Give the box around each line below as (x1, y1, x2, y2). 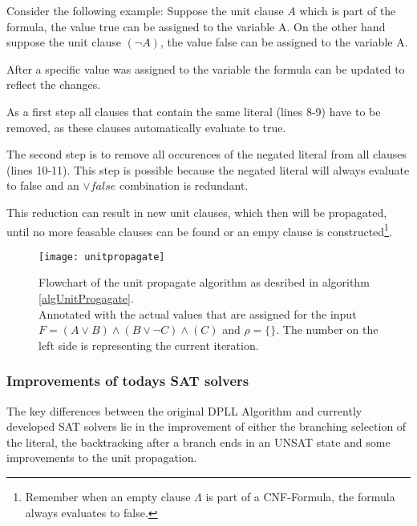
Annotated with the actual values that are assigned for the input (38, 305, 357, 322)
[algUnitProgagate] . (38, 290, 134, 307)
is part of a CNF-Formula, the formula (205, 488, 395, 504)
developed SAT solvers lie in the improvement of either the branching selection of (6, 418, 407, 435)
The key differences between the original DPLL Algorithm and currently (6, 402, 362, 419)
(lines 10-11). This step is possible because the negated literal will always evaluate (6, 161, 410, 178)
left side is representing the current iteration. (38, 336, 259, 353)
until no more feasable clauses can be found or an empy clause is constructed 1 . (6, 220, 392, 239)
